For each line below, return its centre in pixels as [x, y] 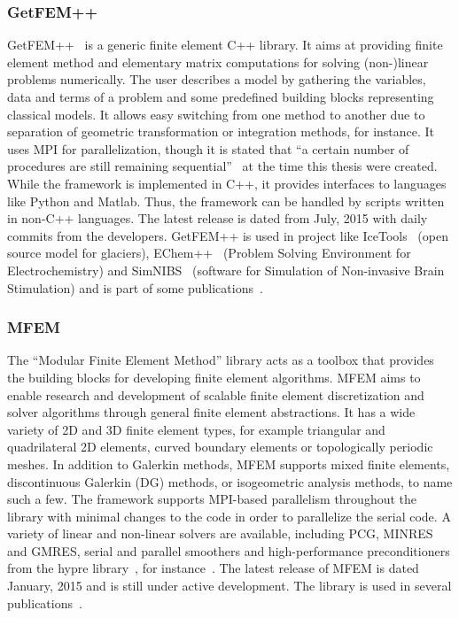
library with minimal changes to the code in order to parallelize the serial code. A [229, 516]
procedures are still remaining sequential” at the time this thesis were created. [222, 166]
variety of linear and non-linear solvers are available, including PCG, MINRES [220, 533]
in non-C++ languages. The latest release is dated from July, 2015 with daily [218, 218]
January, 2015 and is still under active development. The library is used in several [229, 586]
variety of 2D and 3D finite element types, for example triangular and [196, 429]
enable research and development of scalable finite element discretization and [216, 394]
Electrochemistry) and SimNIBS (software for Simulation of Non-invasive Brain [226, 270]
